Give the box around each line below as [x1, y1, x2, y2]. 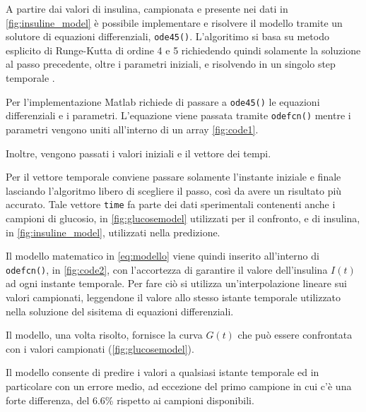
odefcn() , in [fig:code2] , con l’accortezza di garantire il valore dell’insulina [6, 262, 328, 277]
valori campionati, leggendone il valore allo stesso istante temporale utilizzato [6, 290, 341, 304]
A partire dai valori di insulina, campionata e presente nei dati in [6, 1, 288, 16]
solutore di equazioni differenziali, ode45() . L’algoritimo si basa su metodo [6, 29, 329, 44]
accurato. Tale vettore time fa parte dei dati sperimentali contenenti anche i [6, 197, 336, 212]
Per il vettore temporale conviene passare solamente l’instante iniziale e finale [6, 169, 341, 184]
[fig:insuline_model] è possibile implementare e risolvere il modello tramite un [6, 15, 343, 30]
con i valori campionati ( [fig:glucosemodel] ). [6, 341, 194, 356]
